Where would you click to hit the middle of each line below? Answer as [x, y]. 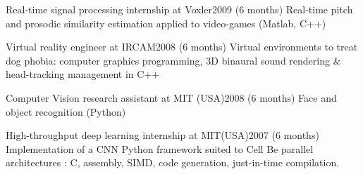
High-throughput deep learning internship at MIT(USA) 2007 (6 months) [162, 135]
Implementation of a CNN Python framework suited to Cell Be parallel [160, 148]
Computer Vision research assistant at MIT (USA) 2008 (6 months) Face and [171, 97]
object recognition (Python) [66, 111]
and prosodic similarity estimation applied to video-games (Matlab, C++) [166, 23]
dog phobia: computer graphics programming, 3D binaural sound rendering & [173, 60]
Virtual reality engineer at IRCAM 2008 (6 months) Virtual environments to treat [182, 47]
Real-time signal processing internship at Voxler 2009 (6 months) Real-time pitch [179, 9]
